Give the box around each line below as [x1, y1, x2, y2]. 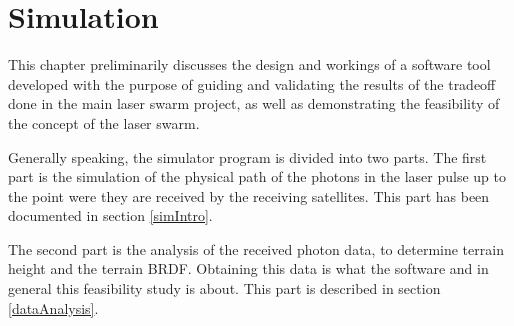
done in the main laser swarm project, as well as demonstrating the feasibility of [8, 93, 500, 114]
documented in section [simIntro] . [8, 205, 213, 226]
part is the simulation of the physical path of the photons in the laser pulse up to [8, 166, 506, 187]
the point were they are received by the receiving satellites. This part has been [8, 185, 490, 206]
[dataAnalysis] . [8, 297, 99, 318]
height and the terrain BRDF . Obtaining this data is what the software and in [8, 258, 489, 279]
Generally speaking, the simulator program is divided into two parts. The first [8, 146, 487, 167]
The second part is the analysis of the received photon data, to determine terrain [8, 238, 504, 259]
